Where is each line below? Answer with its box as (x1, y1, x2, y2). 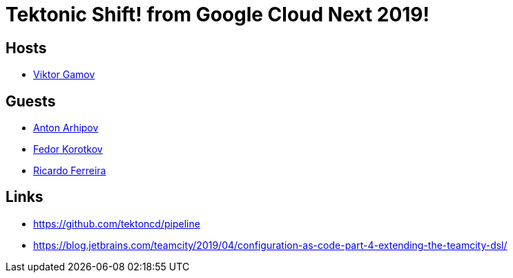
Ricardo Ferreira (33, 165, 106, 177)
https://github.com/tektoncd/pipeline (33, 217, 200, 230)
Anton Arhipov (33, 122, 99, 134)
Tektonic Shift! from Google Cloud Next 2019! (6, 3, 430, 26)
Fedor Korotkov (33, 143, 103, 156)
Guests (6, 92, 56, 110)
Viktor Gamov (33, 68, 95, 81)
